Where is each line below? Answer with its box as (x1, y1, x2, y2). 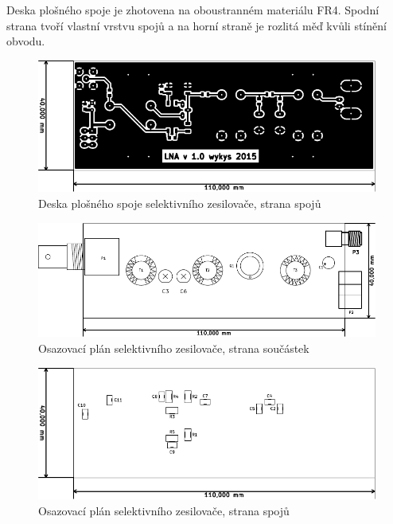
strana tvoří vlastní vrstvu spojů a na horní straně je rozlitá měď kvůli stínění (6, 17, 387, 33)
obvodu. (6, 33, 45, 49)
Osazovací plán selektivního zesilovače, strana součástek (38, 340, 309, 357)
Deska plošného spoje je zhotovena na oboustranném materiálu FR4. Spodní (6, 2, 379, 18)
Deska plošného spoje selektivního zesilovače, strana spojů (38, 195, 321, 211)
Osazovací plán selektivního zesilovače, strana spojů (38, 502, 290, 518)
